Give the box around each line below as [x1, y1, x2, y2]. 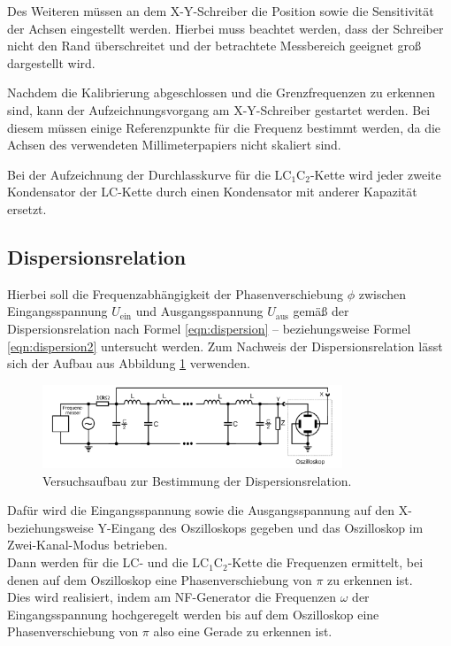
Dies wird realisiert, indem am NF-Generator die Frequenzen [7, 588, 337, 606]
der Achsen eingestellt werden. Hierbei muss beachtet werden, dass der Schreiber [7, 19, 444, 37]
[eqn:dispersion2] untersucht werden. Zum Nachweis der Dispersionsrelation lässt [7, 336, 443, 355]
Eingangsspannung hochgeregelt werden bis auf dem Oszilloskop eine [7, 604, 379, 623]
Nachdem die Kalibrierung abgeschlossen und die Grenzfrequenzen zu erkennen [7, 83, 435, 102]
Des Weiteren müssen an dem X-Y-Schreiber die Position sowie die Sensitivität [7, 2, 434, 19]
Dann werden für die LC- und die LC [7, 553, 210, 572]
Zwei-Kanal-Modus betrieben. [7, 535, 168, 554]
